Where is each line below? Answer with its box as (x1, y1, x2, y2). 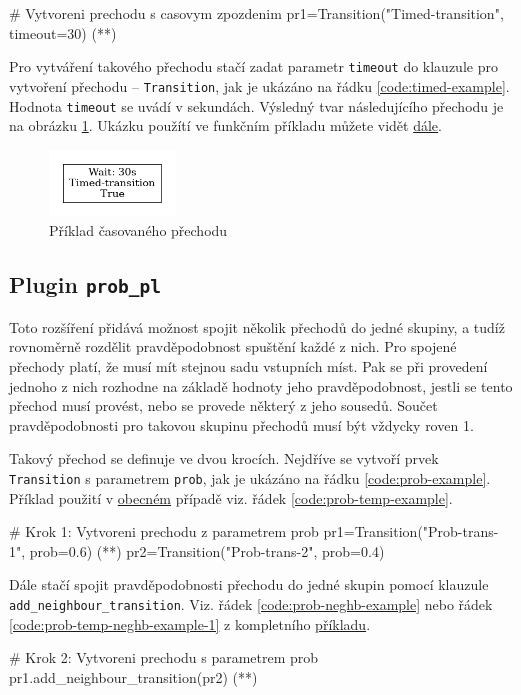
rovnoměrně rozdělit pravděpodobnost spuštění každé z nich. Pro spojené (9, 336, 457, 357)
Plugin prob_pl (9, 269, 162, 300)
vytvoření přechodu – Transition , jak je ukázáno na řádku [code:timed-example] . (9, 75, 510, 96)
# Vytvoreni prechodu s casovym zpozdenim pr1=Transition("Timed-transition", (9, 3, 504, 23)
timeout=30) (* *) (9, 22, 117, 43)
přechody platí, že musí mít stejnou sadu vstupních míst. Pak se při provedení (9, 356, 488, 377)
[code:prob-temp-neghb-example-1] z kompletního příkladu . (9, 613, 371, 634)
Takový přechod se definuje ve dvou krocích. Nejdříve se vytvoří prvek (9, 448, 439, 469)
